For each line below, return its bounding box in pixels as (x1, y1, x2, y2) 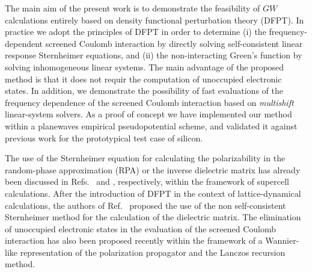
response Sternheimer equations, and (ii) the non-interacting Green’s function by (5, 49, 302, 61)
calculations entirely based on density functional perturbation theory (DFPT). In (5, 13, 304, 26)
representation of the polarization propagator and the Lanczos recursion (20, 246, 286, 258)
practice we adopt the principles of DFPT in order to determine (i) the (5, 25, 266, 38)
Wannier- (265, 234, 299, 247)
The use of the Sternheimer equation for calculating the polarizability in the (5, 152, 286, 164)
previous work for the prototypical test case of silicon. (5, 131, 203, 144)
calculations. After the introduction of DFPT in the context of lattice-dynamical (5, 187, 301, 199)
